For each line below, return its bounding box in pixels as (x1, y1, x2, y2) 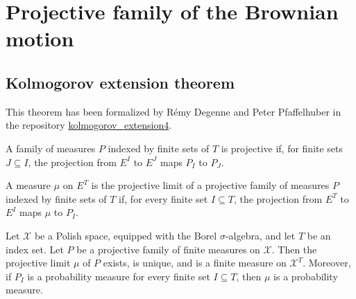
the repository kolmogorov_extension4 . (6, 118, 172, 132)
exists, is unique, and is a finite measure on (103, 255, 287, 270)
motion (6, 24, 74, 53)
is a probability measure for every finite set (27, 269, 210, 283)
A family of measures (6, 141, 96, 155)
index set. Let (6, 242, 64, 256)
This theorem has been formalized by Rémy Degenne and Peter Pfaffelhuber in (6, 104, 341, 118)
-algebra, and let (225, 228, 296, 242)
